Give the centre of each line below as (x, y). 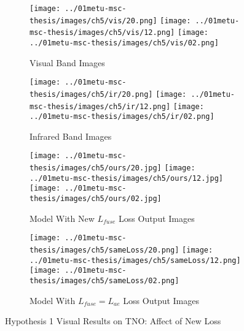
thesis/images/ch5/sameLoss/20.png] (104, 250)
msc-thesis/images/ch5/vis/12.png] (102, 33)
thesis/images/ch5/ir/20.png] (91, 94)
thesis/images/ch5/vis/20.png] (93, 21)
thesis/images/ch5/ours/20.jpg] (96, 168)
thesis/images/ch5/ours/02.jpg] (96, 199)
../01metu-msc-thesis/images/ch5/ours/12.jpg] (126, 178)
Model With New (62, 218)
